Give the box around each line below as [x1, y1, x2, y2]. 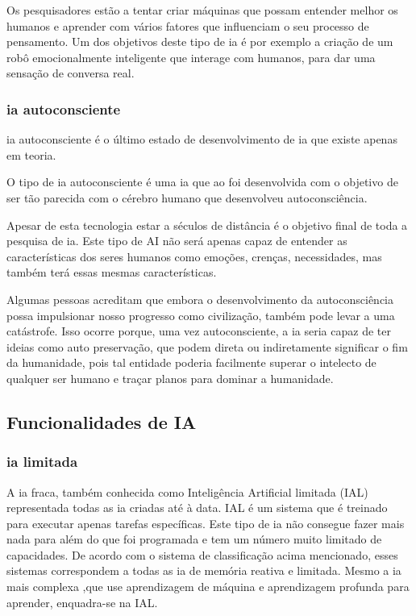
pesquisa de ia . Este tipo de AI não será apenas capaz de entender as [6, 232, 347, 249]
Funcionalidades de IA [6, 409, 197, 434]
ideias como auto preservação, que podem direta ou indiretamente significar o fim [6, 338, 408, 355]
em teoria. [6, 146, 56, 163]
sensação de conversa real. [6, 65, 135, 81]
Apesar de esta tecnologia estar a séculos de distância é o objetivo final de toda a [6, 216, 408, 233]
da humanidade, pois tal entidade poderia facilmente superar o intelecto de [6, 354, 376, 371]
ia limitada [6, 452, 78, 472]
